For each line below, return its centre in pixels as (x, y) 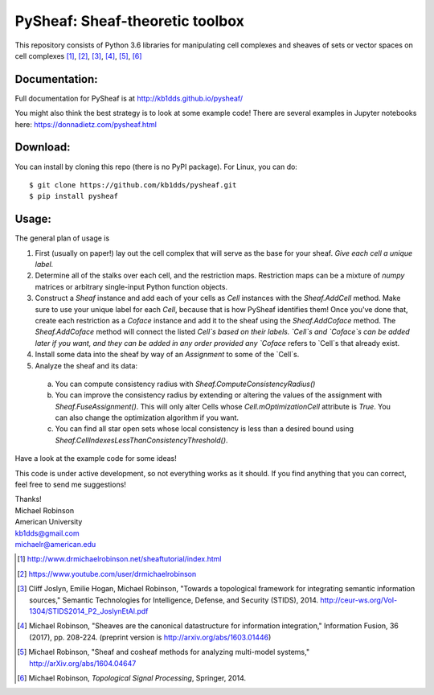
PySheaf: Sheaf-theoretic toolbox (130, 21)
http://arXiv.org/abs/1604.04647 (83, 663)
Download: (43, 148)
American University (49, 522)
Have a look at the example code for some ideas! (96, 459)
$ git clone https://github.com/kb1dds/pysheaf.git (133, 185)
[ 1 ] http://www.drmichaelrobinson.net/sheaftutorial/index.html (119, 559)
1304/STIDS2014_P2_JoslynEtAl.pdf (89, 611)
